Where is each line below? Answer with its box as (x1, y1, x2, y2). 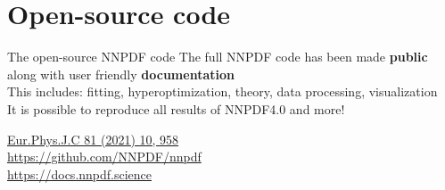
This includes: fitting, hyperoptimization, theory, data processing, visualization (7, 82, 438, 101)
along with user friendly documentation (7, 64, 235, 83)
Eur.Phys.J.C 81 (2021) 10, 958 (7, 129, 179, 148)
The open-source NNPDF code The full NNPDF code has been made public (7, 47, 428, 66)
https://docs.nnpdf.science (7, 164, 152, 183)
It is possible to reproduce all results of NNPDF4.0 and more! (7, 99, 345, 118)
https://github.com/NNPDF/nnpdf (7, 147, 202, 166)
